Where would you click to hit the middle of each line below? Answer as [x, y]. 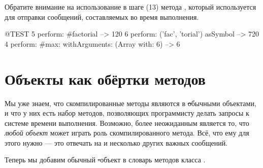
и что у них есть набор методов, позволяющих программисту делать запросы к [127, 113]
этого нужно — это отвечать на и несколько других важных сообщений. [116, 142]
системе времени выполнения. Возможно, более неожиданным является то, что [127, 123]
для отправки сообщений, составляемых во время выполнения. [102, 16]
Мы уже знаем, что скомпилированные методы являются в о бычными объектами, [130, 103]
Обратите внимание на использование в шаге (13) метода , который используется [130, 7]
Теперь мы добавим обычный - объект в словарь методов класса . [105, 160]
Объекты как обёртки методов [105, 78]
